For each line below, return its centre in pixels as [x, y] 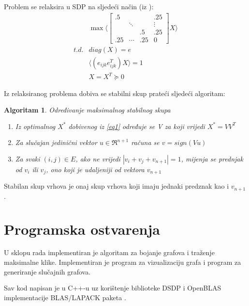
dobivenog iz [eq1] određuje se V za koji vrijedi [137, 126]
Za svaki [28, 158]
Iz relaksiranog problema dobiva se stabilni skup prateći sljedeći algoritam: [115, 93]
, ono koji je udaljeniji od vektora [95, 169]
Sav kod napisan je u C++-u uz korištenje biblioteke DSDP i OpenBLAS [113, 288]
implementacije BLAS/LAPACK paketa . [65, 297]
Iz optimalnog [35, 126]
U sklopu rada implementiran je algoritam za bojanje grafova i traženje [109, 252]
